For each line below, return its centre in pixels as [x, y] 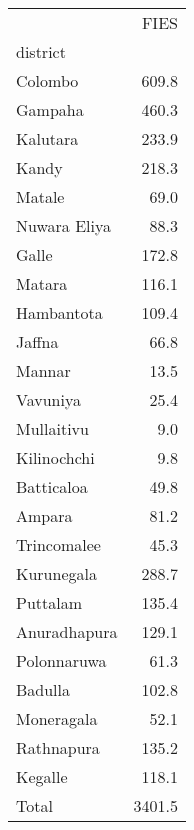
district [41, 51]
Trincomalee [58, 544]
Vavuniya [48, 399]
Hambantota [59, 312]
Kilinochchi [55, 457]
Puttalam [49, 602]
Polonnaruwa [61, 660]
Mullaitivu [52, 428]
